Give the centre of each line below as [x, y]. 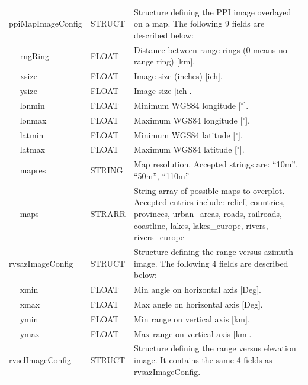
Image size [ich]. [163, 91]
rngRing [34, 55]
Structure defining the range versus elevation [215, 348]
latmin [32, 135]
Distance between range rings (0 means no [211, 49]
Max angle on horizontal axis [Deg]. [198, 304]
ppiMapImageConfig [46, 23]
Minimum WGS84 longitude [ [187, 105]
